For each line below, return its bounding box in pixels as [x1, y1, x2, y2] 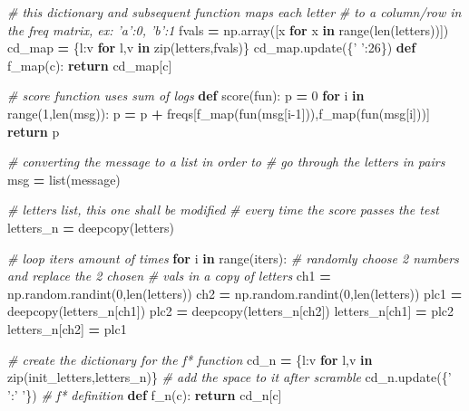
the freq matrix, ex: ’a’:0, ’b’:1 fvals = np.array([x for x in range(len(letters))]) [7, 20, 449, 39]
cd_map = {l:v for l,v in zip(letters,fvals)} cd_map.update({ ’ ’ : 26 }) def [7, 38, 416, 57]
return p [7, 121, 60, 140]
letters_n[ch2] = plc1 [7, 319, 127, 338]
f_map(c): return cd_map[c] [7, 55, 172, 74]
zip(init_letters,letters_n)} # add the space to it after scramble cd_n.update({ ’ [7, 368, 452, 387]
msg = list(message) [7, 169, 121, 188]
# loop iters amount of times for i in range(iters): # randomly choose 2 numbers [7, 248, 459, 267]
